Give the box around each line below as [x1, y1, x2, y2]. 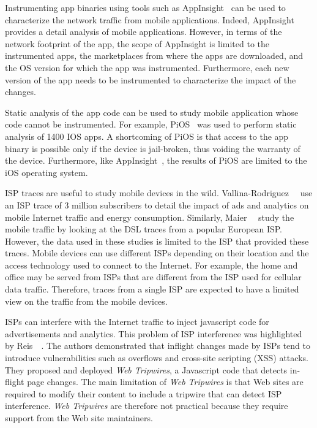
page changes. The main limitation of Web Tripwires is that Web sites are [27, 375, 304, 388]
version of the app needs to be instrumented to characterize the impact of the [5, 73, 296, 86]
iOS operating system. [5, 166, 88, 178]
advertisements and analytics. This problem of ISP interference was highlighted [5, 327, 302, 340]
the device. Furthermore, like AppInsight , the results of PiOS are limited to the [5, 154, 307, 167]
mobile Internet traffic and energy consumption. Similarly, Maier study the [5, 210, 294, 223]
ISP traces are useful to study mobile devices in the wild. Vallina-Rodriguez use [5, 186, 313, 199]
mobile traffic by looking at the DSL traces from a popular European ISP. [5, 223, 282, 235]
